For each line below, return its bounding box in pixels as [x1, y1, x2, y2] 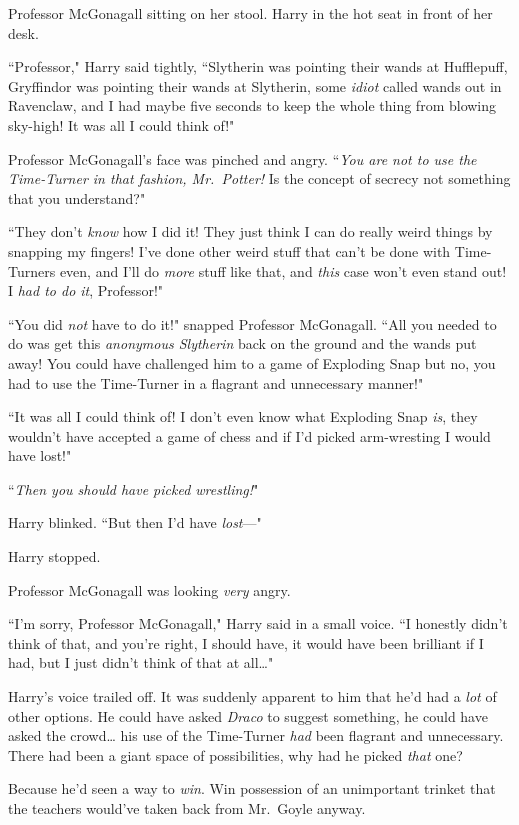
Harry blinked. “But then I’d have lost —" [8, 512, 262, 533]
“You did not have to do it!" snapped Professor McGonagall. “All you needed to [8, 313, 497, 334]
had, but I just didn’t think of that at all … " [8, 652, 274, 673]
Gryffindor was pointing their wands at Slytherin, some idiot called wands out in [8, 75, 502, 96]
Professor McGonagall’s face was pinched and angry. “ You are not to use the [8, 148, 477, 169]
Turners [8, 260, 56, 281]
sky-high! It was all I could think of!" [8, 114, 235, 135]
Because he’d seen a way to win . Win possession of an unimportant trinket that [8, 778, 496, 799]
